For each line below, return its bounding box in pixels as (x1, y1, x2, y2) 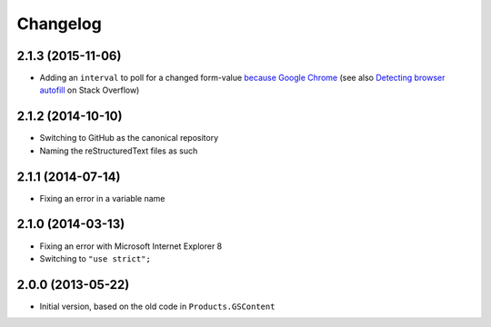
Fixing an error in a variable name (39, 193, 165, 203)
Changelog (16, 14, 102, 34)
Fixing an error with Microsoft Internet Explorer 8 (39, 241, 223, 252)
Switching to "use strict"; (39, 253, 152, 263)
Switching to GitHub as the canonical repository (39, 133, 219, 144)
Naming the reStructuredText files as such (39, 145, 198, 156)
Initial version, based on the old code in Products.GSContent (39, 301, 276, 312)
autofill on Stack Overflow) (39, 84, 140, 95)
